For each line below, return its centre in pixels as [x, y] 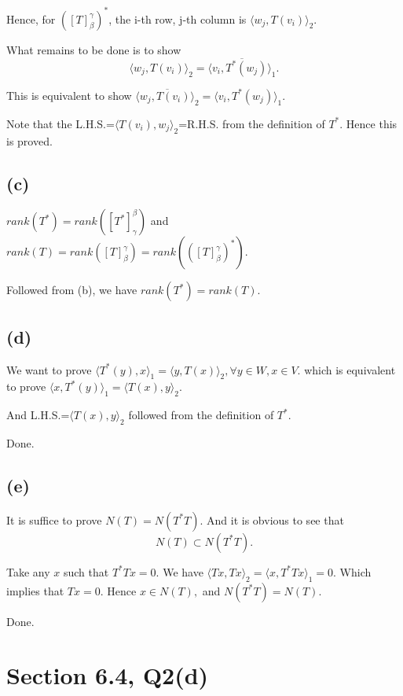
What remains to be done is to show [94, 49]
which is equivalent [350, 369]
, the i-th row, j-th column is [178, 18]
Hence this [372, 123]
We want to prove [49, 369]
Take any [28, 571]
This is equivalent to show [69, 95]
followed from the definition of [201, 415]
